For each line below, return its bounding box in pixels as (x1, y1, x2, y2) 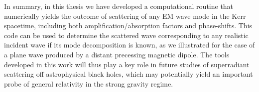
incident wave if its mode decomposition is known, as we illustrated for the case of (4, 40, 255, 50)
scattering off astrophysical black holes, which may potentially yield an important (4, 69, 253, 79)
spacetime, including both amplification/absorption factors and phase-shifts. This (4, 20, 253, 31)
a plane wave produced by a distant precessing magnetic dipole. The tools (4, 49, 230, 59)
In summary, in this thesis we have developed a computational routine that (4, 1, 234, 11)
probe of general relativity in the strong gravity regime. (4, 78, 173, 89)
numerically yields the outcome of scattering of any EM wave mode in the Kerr (4, 10, 246, 21)
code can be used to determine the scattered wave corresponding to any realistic (4, 30, 249, 40)
